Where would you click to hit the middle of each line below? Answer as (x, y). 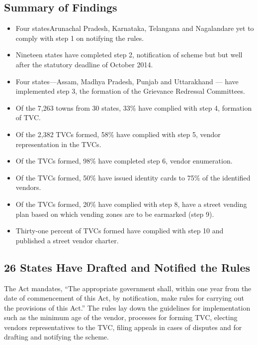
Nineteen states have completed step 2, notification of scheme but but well (129, 55)
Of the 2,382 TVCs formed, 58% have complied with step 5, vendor (118, 134)
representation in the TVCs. (58, 144)
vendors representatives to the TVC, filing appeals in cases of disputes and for (123, 327)
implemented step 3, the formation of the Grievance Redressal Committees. (130, 91)
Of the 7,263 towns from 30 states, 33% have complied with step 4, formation (134, 107)
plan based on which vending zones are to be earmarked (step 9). (115, 214)
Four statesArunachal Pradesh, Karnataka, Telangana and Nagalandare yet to (135, 28)
